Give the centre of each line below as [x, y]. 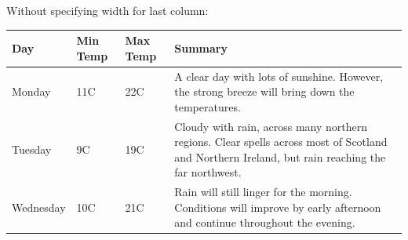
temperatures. [208, 106]
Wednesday [39, 207]
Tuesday [32, 149]
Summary [201, 47]
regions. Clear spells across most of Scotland [281, 142]
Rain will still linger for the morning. [263, 192]
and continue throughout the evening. [265, 222]
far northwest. [208, 172]
